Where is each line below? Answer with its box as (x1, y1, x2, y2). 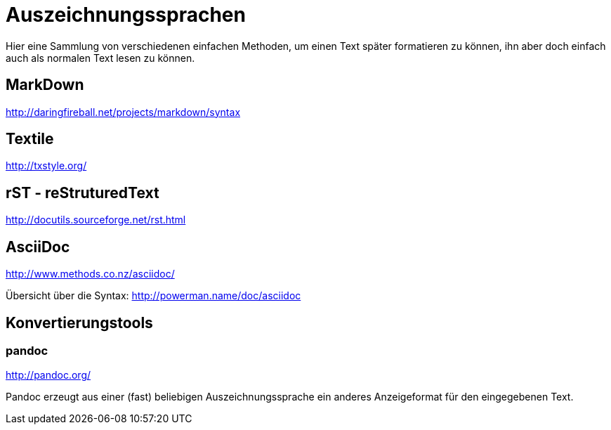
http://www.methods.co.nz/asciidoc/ (6, 268, 175, 280)
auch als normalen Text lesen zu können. (6, 51, 195, 64)
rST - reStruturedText (6, 183, 159, 202)
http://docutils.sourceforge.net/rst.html (6, 214, 186, 226)
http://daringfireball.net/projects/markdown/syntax (6, 105, 241, 118)
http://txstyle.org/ (6, 159, 87, 172)
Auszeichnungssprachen (6, 3, 246, 27)
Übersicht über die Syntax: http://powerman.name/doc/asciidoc (6, 289, 301, 302)
